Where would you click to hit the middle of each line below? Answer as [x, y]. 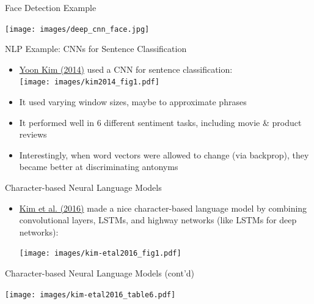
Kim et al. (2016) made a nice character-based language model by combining [163, 208]
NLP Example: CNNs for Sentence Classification [96, 49]
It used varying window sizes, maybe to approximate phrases [133, 102]
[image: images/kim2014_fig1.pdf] [89, 82]
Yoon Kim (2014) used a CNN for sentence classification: [126, 69]
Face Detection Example [51, 7]
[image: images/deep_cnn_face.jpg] [77, 29]
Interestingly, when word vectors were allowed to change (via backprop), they [164, 154]
